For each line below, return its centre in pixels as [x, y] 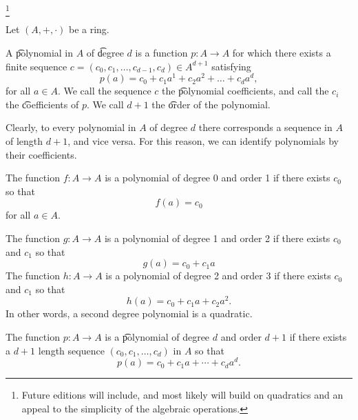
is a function [161, 52]
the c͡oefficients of [42, 104]
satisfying [231, 66]
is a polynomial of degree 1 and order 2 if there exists [217, 238]
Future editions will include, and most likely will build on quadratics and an [182, 395]
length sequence [71, 350]
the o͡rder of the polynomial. [211, 104]
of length [24, 140]
